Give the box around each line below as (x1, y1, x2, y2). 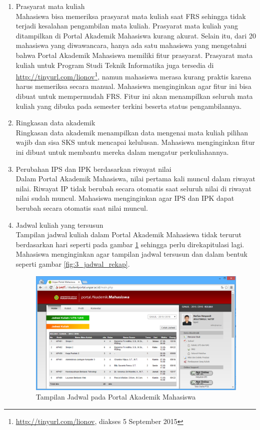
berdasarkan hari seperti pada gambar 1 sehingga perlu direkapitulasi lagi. (15, 239, 244, 249)
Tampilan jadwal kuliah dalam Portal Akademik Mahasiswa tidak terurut (15, 229, 242, 240)
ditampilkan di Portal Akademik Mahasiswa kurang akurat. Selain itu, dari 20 (15, 30, 256, 40)
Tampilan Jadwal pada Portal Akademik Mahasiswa (35, 392, 196, 402)
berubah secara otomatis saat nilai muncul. (15, 202, 148, 213)
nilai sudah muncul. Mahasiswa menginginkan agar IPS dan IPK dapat (15, 193, 234, 203)
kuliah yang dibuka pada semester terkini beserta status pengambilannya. (15, 100, 242, 111)
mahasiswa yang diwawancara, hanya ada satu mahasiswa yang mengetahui (15, 40, 247, 50)
